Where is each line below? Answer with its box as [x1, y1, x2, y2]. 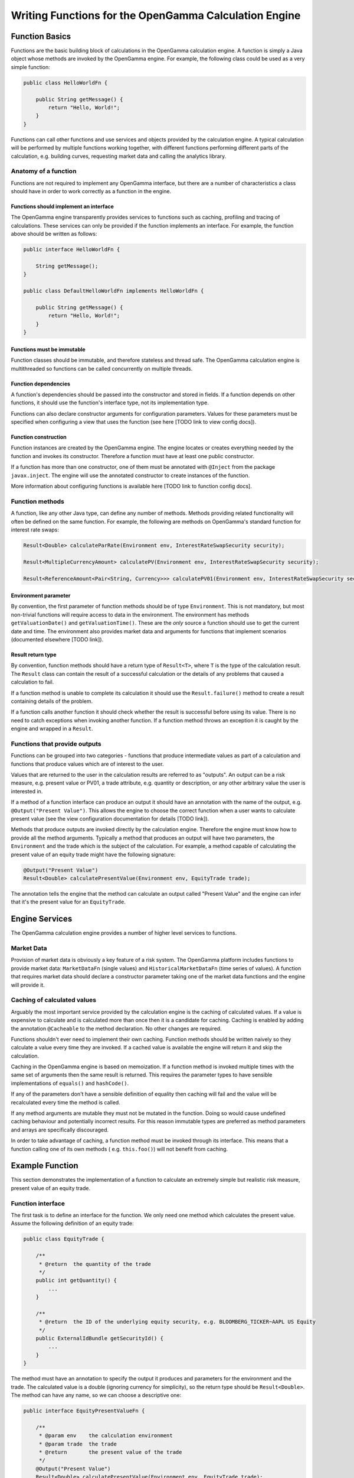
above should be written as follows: [11, 231, 97, 238]
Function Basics [11, 31, 71, 41]
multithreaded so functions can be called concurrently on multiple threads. [11, 365, 193, 372]
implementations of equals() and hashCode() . [11, 1080, 129, 1087]
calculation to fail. [11, 679, 54, 686]
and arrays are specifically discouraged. [11, 1126, 109, 1133]
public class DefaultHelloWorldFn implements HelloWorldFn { [23, 287, 204, 294]
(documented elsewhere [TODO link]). [11, 636, 104, 643]
